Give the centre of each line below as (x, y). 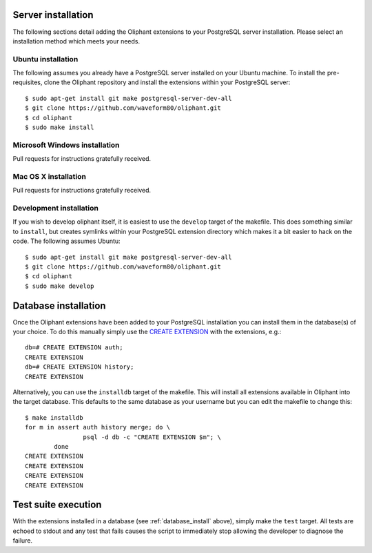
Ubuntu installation (45, 59)
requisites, (28, 82)
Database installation (59, 305)
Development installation (56, 208)
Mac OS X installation (49, 176)
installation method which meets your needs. (76, 41)
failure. (23, 541)
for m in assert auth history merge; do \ (98, 427)
